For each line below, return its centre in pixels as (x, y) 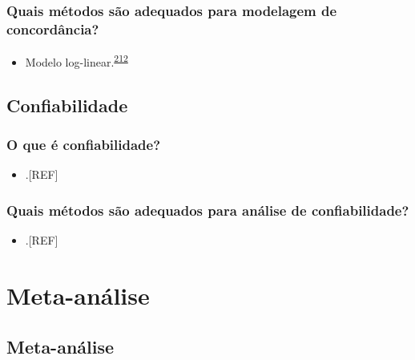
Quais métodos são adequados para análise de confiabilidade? (208, 210)
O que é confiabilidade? (84, 145)
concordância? (53, 28)
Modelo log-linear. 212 (77, 61)
